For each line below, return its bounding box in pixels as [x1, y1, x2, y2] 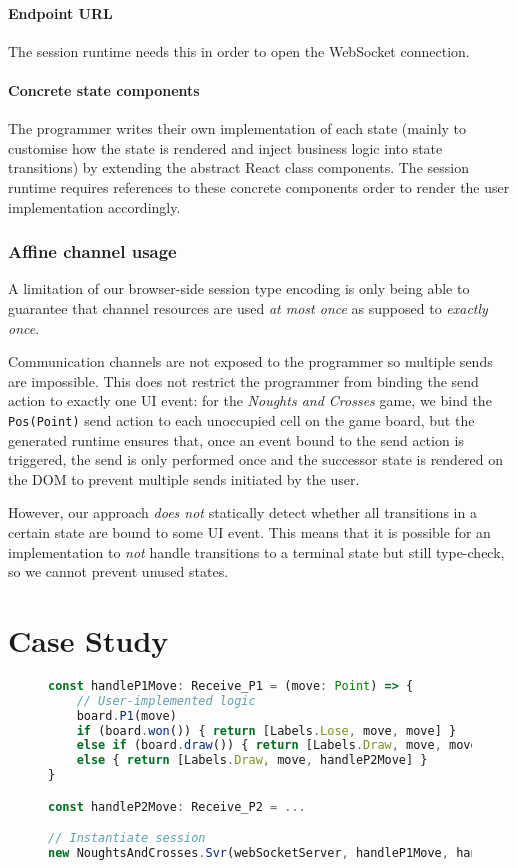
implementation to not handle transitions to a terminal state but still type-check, [8, 541, 505, 562]
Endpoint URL [8, 2, 113, 23]
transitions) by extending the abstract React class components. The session [8, 157, 469, 178]
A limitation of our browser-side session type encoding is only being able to [8, 278, 470, 299]
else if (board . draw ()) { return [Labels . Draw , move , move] [76, 738, 485, 753]
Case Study [8, 619, 169, 660]
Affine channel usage [8, 239, 177, 264]
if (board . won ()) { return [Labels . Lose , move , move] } [76, 723, 457, 738]
